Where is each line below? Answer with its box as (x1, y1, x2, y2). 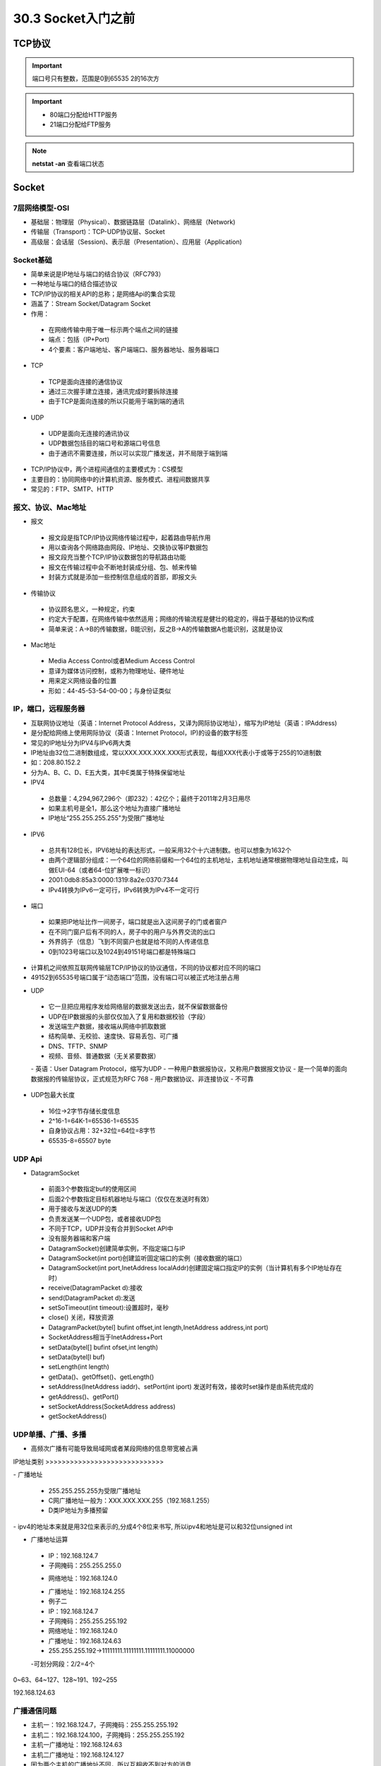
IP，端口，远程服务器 (13, 704, 85, 713)
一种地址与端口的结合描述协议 (30, 280, 118, 288)
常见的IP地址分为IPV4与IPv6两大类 (30, 738, 131, 747)
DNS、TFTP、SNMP (48, 1042, 109, 1050)
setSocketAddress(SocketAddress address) (48, 1402, 176, 1411)
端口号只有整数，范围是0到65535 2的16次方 (32, 74, 159, 83)
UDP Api (13, 1154, 42, 1163)
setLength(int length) (48, 1363, 109, 1371)
